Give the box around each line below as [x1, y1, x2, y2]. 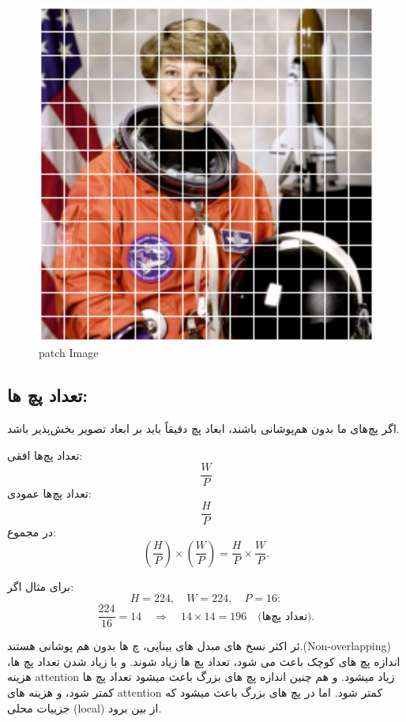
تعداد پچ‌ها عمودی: [7, 485, 92, 502]
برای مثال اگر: [7, 577, 74, 594]
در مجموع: [7, 524, 56, 540]
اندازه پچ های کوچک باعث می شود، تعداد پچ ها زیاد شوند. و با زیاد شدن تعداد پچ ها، [7, 652, 400, 669]
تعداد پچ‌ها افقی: [7, 446, 83, 463]
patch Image [39, 344, 99, 361]
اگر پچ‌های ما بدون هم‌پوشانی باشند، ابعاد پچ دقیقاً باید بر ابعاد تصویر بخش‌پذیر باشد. [7, 420, 400, 437]
